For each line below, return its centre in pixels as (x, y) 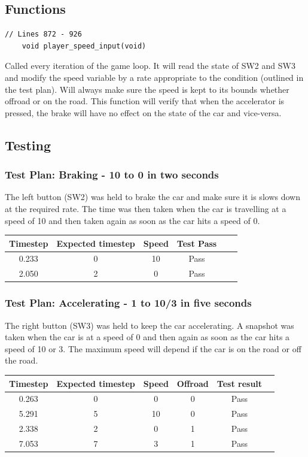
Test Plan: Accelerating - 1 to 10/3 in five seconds (128, 303)
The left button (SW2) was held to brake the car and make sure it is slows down (153, 197)
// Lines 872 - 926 (43, 34)
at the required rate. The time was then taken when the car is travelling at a (146, 208)
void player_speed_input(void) (84, 46)
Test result (240, 383)
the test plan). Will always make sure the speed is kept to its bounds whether (147, 89)
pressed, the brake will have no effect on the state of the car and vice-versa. (143, 112)
